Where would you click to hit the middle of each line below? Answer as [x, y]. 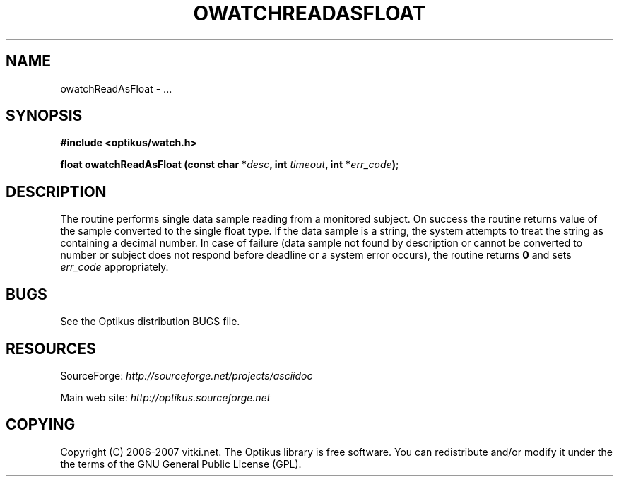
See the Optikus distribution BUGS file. [150, 322]
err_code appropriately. [114, 267]
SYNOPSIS [44, 116]
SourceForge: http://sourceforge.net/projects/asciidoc [187, 375]
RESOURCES [51, 348]
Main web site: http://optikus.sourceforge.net [165, 397]
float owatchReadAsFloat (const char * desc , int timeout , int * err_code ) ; [230, 165]
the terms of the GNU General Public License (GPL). [181, 464]
